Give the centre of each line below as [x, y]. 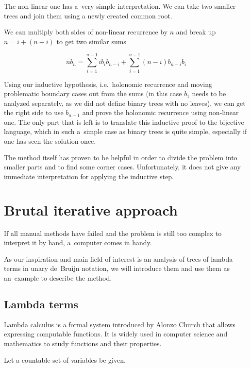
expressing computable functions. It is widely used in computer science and [116, 334]
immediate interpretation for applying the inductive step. [89, 176]
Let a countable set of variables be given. [65, 360]
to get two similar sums [91, 41]
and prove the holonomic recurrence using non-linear [160, 112]
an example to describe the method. [58, 277]
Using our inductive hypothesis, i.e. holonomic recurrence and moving [108, 84]
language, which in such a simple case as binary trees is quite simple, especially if [125, 131]
